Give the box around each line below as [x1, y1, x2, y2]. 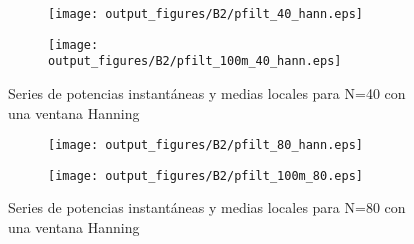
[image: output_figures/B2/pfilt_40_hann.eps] [48, 7, 363, 21]
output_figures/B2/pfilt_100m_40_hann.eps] [48, 54, 342, 69]
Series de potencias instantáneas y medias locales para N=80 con [8, 197, 406, 218]
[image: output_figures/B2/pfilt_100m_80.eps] [48, 168, 363, 183]
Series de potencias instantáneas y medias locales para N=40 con [8, 82, 406, 103]
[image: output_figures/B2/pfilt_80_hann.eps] [48, 138, 363, 153]
